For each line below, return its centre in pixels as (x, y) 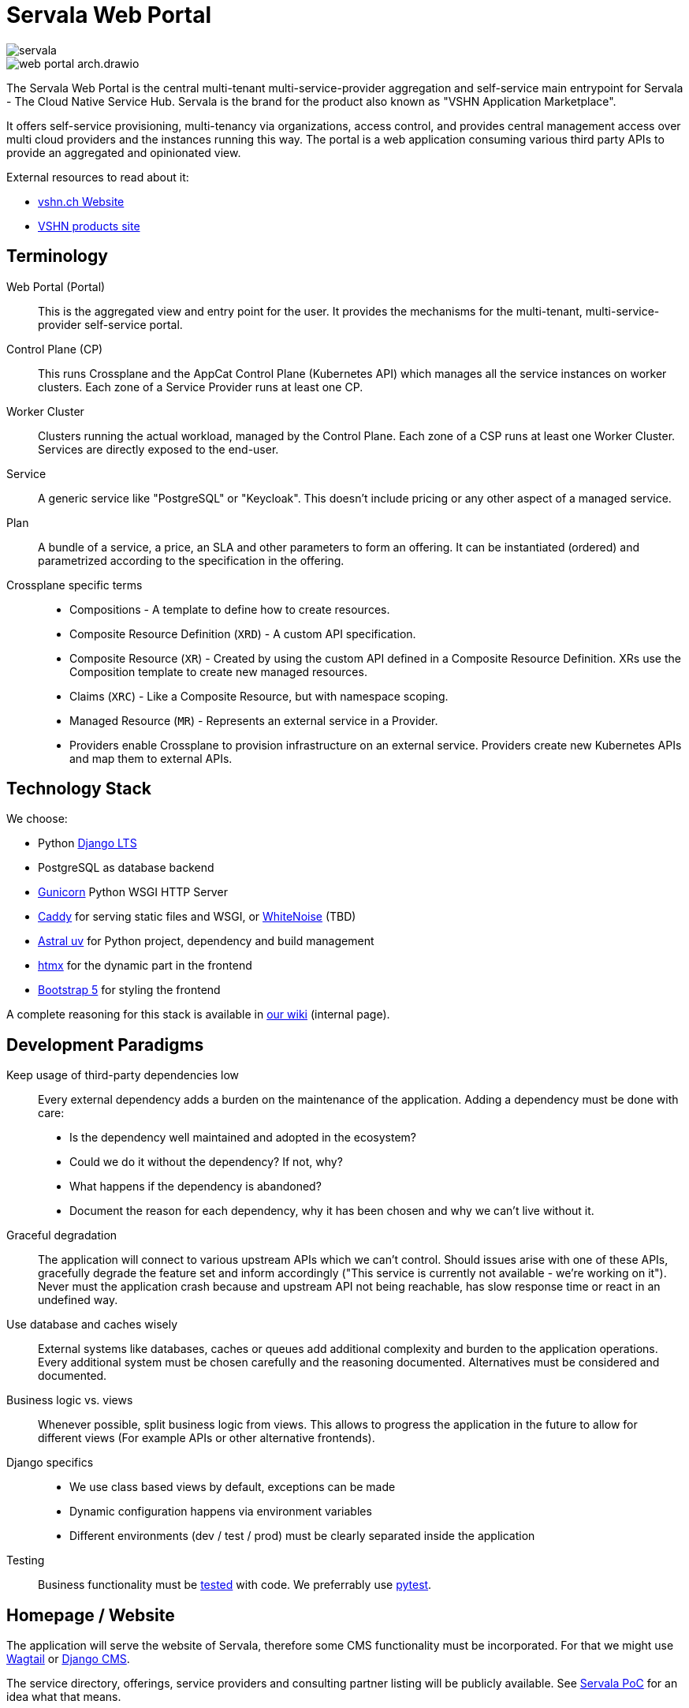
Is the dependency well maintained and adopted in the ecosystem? (243, 1138)
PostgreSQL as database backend (126, 868)
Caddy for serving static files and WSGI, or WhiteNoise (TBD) (197, 917)
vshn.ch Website (81, 201)
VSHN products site (89, 226)
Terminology (57, 256)
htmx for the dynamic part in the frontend (145, 966)
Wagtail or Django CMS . (68, 1659)
